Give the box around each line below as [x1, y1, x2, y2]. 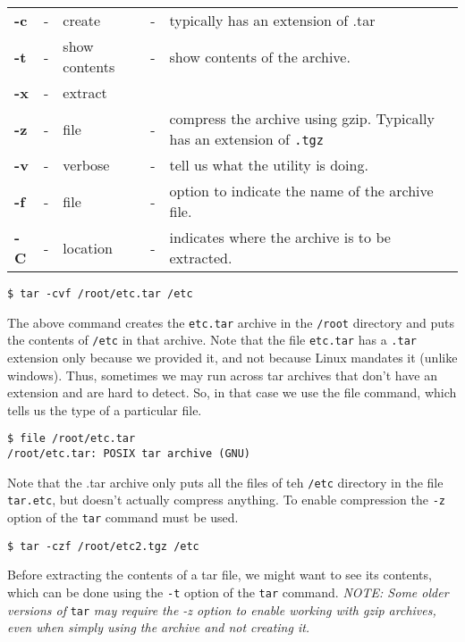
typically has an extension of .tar [169, 10, 376, 30]
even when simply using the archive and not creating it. [7, 618, 310, 637]
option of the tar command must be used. [7, 507, 239, 526]
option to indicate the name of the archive [169, 180, 434, 201]
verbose [63, 154, 110, 175]
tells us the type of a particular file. [7, 400, 202, 419]
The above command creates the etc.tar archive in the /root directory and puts [7, 313, 454, 331]
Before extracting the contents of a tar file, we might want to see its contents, [7, 565, 432, 584]
